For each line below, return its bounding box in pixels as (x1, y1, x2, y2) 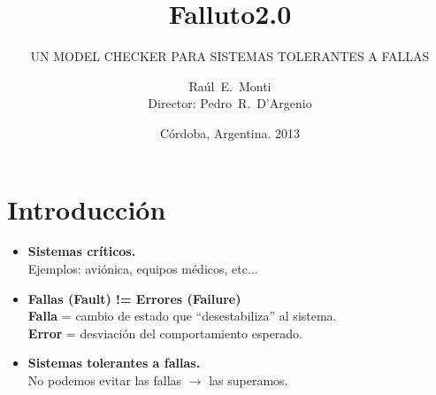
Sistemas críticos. (27, 242, 136, 260)
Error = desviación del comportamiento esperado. (27, 323, 303, 342)
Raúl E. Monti (188, 76, 272, 95)
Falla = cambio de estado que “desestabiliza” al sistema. (27, 306, 337, 325)
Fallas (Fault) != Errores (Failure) (27, 289, 241, 307)
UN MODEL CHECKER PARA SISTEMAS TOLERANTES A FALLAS (30, 47, 430, 66)
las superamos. (209, 371, 288, 389)
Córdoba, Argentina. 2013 (160, 123, 300, 142)
